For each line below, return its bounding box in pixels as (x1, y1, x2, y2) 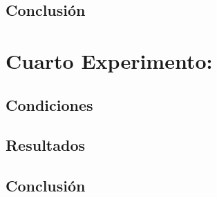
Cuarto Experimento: (6, 46, 213, 74)
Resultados (6, 134, 85, 156)
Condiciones (6, 94, 93, 115)
